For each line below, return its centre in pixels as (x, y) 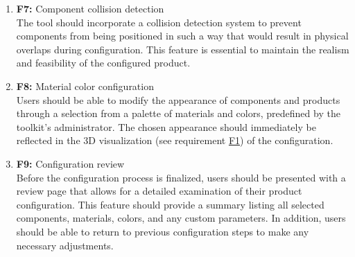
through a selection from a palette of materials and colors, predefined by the (178, 113)
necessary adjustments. (65, 245)
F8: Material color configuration (85, 86)
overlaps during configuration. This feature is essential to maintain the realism (183, 49)
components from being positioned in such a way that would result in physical (182, 36)
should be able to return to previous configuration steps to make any (163, 231)
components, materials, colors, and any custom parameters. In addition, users (181, 218)
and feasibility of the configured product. (103, 63)
